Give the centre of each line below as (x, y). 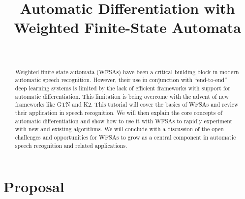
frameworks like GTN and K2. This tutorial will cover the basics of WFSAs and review (127, 104)
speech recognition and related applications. (71, 145)
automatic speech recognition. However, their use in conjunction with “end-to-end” (121, 80)
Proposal (34, 186)
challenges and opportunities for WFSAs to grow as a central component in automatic (125, 137)
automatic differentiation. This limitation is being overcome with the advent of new (122, 96)
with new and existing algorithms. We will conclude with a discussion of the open (119, 129)
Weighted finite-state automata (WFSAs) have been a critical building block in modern (127, 71)
